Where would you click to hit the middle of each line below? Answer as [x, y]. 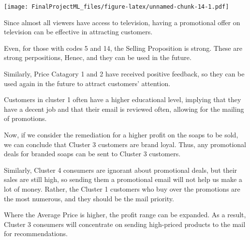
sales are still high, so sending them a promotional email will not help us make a [123, 179]
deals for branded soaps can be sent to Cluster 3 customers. [92, 154]
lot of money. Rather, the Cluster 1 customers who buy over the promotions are [122, 188]
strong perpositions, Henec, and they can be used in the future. [98, 57]
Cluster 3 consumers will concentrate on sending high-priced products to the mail [125, 224]
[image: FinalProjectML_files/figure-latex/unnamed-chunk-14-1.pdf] [117, 7]
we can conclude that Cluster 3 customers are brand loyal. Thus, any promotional [125, 144]
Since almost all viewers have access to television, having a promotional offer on [122, 22]
